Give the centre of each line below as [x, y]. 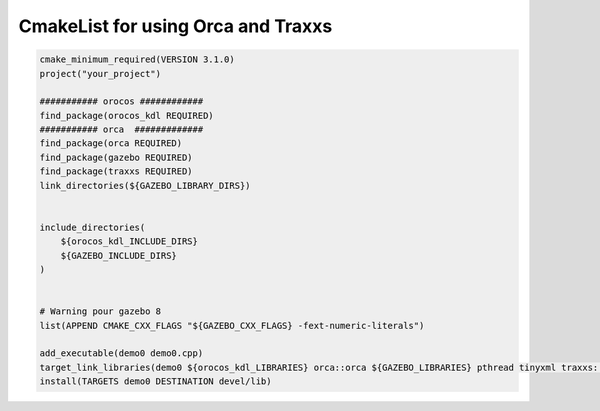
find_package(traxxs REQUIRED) [116, 171]
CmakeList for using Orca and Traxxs [175, 26]
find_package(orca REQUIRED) [111, 143]
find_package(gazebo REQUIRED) [116, 157]
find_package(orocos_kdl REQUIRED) [126, 115]
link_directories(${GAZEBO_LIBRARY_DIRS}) [145, 185]
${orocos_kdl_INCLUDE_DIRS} [129, 241]
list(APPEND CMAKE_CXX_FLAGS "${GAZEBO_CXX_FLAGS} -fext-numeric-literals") [232, 325]
